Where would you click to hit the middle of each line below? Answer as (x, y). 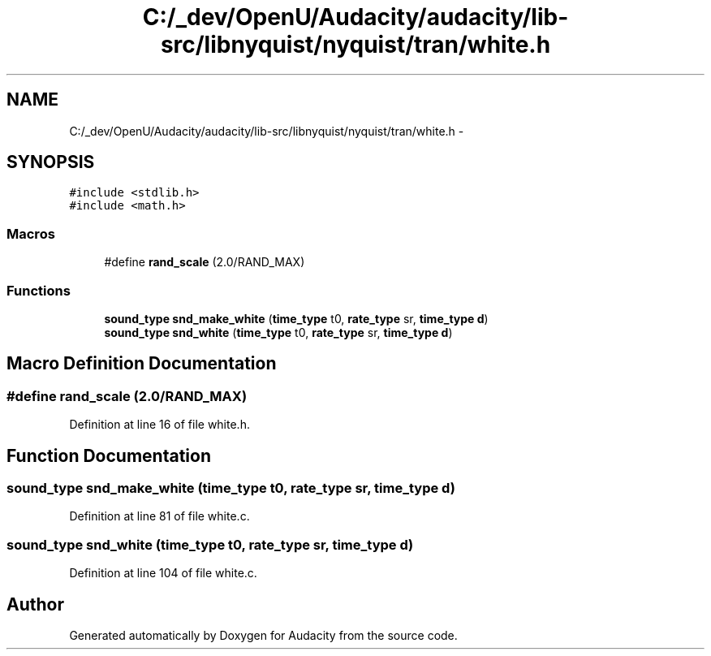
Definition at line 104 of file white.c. (163, 573)
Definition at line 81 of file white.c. (159, 516)
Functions (39, 290)
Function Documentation (109, 455)
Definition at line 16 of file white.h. (159, 425)
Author (35, 604)
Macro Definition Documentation (142, 364)
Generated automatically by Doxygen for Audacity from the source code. (263, 635)
